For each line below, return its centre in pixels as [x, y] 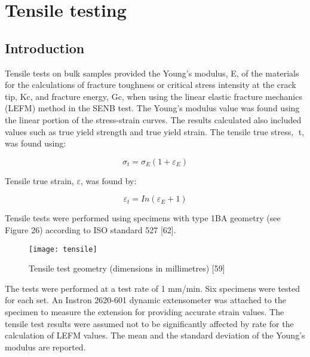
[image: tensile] [63, 249]
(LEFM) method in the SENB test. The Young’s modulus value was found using [152, 108]
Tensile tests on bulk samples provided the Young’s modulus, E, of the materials [152, 73]
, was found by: [108, 180]
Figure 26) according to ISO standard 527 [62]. [90, 229]
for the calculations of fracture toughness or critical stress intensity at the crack [151, 85]
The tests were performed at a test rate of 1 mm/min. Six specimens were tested [153, 288]
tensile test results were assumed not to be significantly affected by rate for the [149, 323]
